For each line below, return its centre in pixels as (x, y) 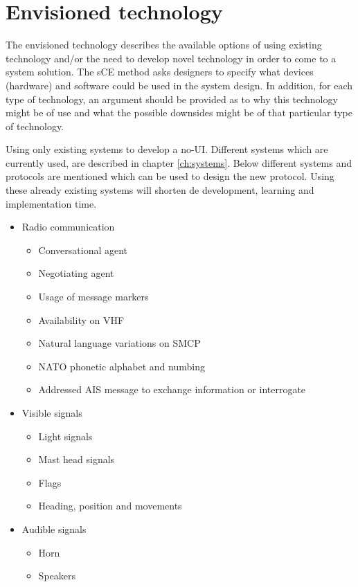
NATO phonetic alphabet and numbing (122, 366)
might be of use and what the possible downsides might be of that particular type (179, 112)
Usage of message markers (93, 297)
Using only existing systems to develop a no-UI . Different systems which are (167, 149)
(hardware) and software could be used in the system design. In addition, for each (179, 85)
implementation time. (51, 203)
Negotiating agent (76, 273)
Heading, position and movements (110, 506)
